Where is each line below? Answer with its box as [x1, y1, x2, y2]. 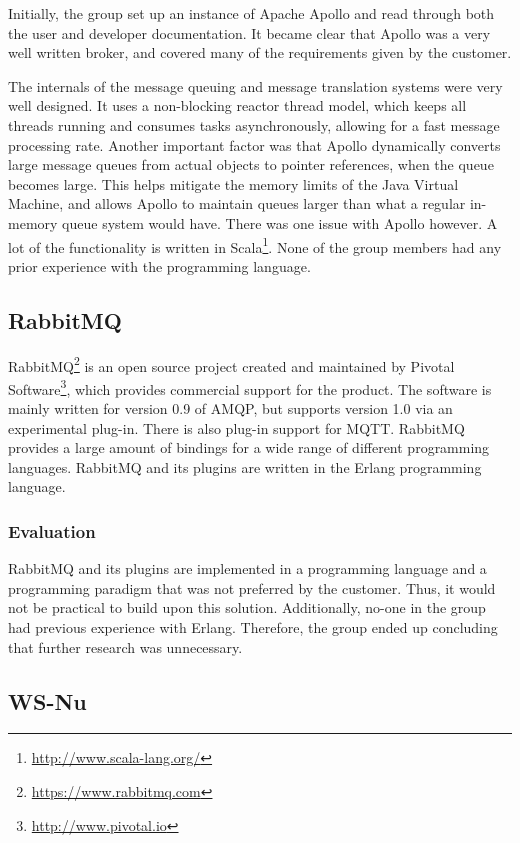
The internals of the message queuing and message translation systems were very [8, 75, 503, 96]
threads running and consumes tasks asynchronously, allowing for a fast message [8, 114, 500, 135]
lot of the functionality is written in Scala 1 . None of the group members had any [8, 233, 502, 257]
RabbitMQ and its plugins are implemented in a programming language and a [8, 558, 487, 579]
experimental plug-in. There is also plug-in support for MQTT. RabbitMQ [8, 417, 465, 438]
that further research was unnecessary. [8, 636, 243, 657]
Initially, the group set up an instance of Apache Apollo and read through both [8, 3, 495, 23]
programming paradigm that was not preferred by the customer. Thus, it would [8, 577, 496, 598]
